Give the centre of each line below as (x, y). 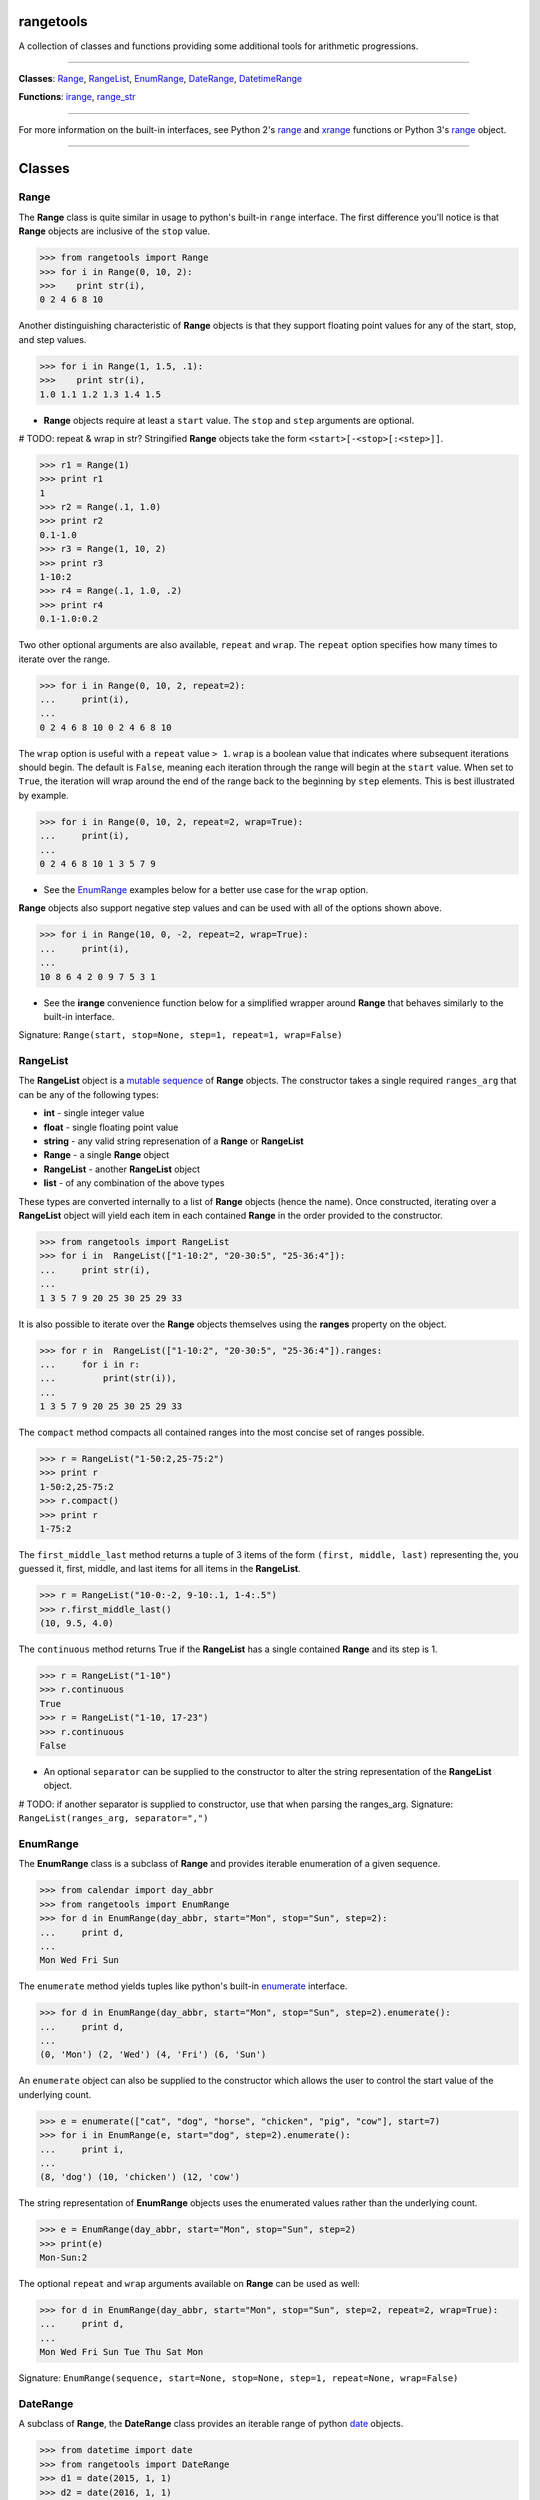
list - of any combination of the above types (134, 1183)
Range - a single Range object (106, 1155)
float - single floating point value (111, 1127)
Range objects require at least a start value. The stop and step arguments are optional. (229, 420)
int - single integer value (94, 1113)
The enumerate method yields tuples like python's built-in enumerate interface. (183, 1986)
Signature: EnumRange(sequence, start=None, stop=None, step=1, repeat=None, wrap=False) (238, 2378)
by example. (43, 795)
